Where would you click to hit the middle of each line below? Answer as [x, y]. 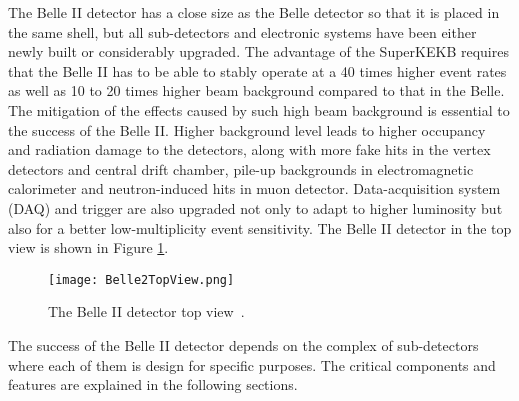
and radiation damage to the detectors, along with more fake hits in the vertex [249, 149]
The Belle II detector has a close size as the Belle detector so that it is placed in [254, 12]
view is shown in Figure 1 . [88, 247]
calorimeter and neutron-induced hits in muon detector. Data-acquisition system [254, 188]
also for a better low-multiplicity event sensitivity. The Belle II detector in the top [260, 227]
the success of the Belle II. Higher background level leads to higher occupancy [247, 129]
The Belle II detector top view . [146, 311]
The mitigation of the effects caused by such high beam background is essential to [259, 109]
